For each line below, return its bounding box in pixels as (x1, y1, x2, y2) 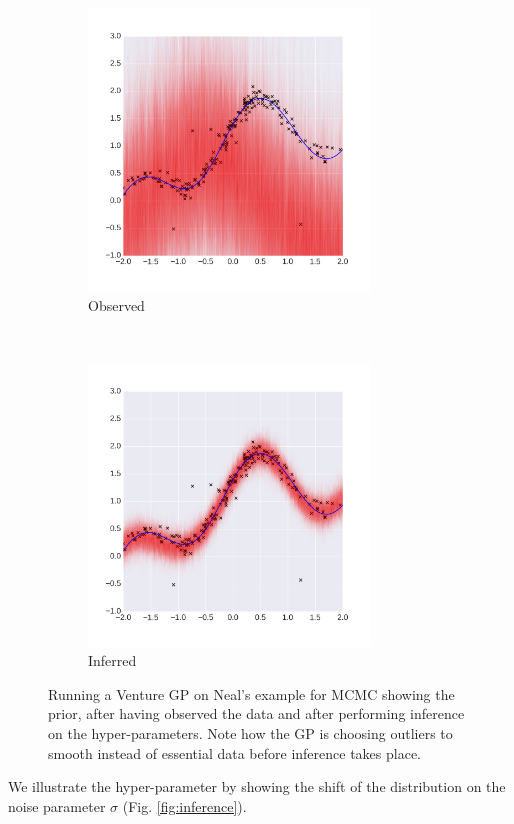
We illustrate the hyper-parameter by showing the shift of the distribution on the (8, 776, 506, 797)
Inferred (88, 650, 137, 671)
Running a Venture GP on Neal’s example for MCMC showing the (48, 683, 455, 704)
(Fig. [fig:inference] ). (122, 795, 247, 816)
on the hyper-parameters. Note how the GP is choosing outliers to (48, 723, 453, 744)
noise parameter (8, 795, 106, 816)
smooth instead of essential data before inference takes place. (48, 742, 421, 763)
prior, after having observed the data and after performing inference (48, 703, 465, 724)
